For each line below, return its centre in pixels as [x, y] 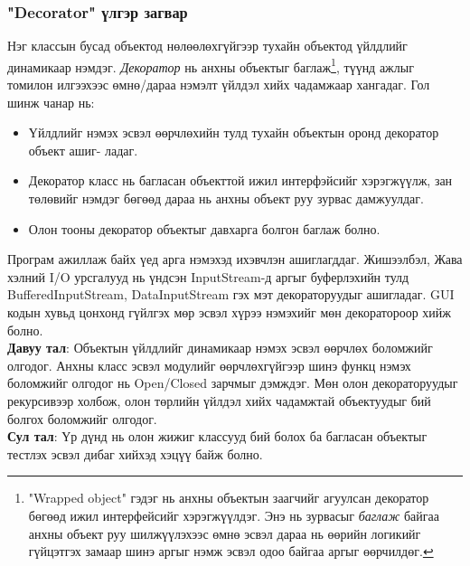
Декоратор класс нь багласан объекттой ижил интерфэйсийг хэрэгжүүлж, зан [240, 180]
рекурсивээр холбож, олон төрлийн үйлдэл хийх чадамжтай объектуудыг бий [219, 400]
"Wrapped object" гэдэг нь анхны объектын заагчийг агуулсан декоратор [229, 498]
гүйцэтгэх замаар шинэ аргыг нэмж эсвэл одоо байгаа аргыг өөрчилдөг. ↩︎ [231, 551]
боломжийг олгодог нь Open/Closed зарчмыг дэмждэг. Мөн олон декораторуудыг [233, 383]
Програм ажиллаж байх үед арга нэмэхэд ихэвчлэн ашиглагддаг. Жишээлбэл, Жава [235, 259]
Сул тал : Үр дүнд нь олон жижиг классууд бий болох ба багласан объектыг [217, 436]
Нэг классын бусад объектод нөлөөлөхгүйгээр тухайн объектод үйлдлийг [207, 46]
